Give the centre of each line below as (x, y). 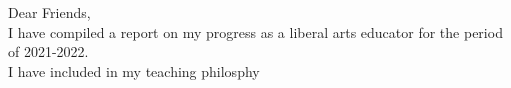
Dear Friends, (49, 12)
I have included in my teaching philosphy (134, 70)
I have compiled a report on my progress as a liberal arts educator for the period (255, 31)
